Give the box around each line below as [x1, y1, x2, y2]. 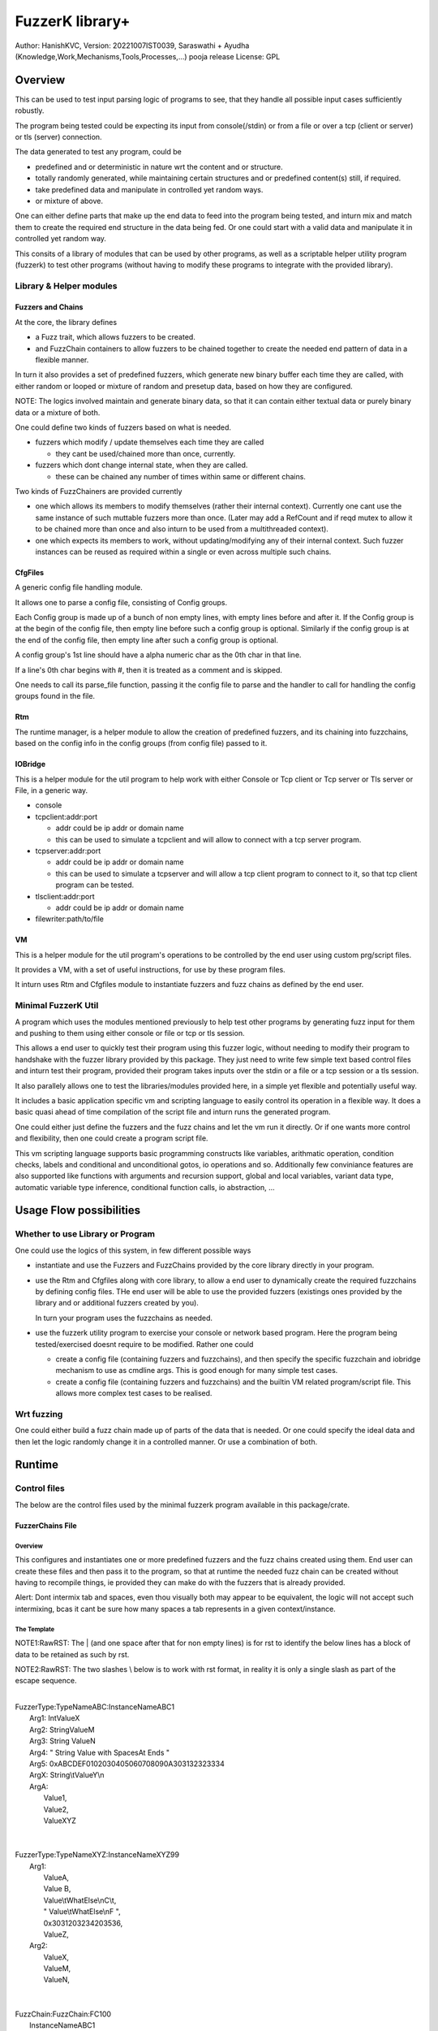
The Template [15, 1625, 55, 1633]
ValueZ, [43, 1929, 69, 1939]
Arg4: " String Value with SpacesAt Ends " [29, 1747, 170, 1757]
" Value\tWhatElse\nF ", [43, 1907, 121, 1916]
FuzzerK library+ [15, 12, 131, 30]
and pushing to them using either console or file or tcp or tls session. [15, 1028, 245, 1037]
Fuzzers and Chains [15, 302, 84, 312]
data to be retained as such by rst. [15, 1649, 130, 1659]
